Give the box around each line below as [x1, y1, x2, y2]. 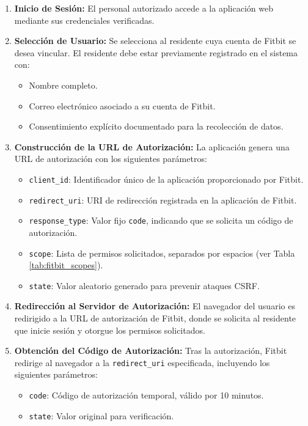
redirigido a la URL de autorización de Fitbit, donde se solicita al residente [14, 312, 296, 324]
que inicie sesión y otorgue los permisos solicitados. [14, 323, 205, 336]
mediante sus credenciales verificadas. [14, 13, 155, 26]
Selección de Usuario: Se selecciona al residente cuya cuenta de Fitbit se [14, 34, 296, 47]
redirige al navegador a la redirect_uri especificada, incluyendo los [14, 356, 270, 369]
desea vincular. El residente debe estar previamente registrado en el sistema [14, 46, 298, 59]
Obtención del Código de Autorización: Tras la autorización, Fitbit [14, 344, 287, 357]
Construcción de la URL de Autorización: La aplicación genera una [14, 140, 290, 153]
